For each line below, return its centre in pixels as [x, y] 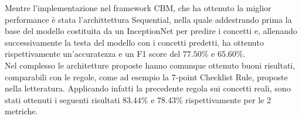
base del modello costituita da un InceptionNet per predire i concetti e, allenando [151, 31]
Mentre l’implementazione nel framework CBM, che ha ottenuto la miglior [138, 8]
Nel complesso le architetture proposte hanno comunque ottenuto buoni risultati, [150, 65]
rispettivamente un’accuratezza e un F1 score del [93, 54]
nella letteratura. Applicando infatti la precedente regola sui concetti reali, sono [148, 88]
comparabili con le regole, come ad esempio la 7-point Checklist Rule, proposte [146, 76]
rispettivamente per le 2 [228, 99]
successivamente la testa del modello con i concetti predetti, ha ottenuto [135, 42]
